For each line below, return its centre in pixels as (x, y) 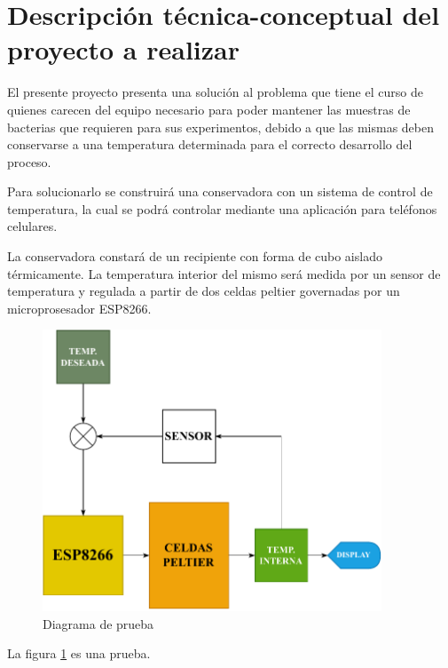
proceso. (29, 161)
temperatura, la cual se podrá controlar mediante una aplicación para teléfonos (222, 208)
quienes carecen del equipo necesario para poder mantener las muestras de (209, 109)
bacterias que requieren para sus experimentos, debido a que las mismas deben (220, 127)
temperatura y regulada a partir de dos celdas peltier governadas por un (204, 291)
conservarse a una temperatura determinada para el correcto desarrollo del (210, 144)
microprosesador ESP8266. (79, 308)
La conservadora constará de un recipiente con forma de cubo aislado (195, 256)
